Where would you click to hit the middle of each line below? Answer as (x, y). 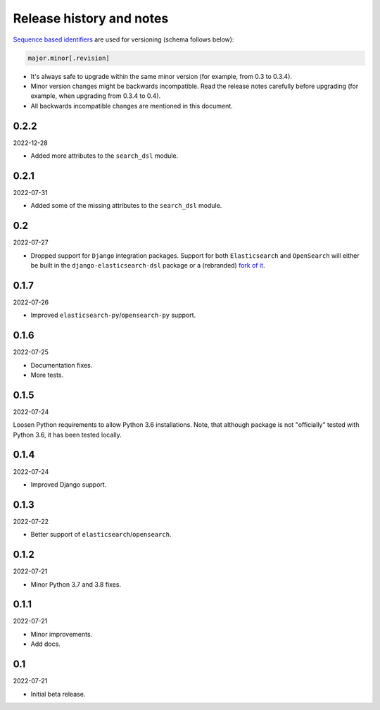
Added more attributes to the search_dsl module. (104, 156)
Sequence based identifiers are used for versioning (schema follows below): (123, 39)
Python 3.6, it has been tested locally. (68, 435)
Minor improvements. (62, 634)
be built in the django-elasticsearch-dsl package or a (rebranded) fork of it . (148, 265)
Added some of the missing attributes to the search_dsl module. (126, 206)
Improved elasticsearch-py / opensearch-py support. (113, 315)
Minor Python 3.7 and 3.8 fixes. (76, 584)
